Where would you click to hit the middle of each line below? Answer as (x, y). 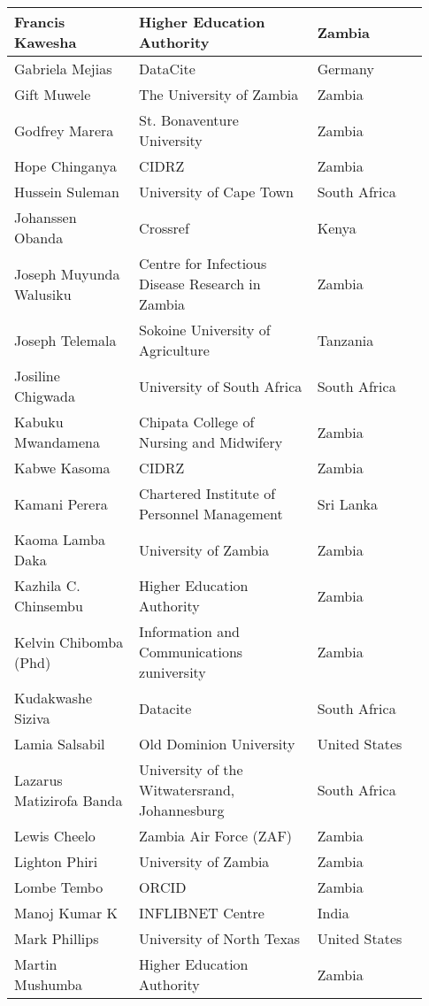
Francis (40, 22)
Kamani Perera (61, 503)
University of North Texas (220, 938)
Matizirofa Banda (69, 800)
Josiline (37, 376)
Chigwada (45, 396)
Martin (36, 964)
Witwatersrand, (187, 790)
